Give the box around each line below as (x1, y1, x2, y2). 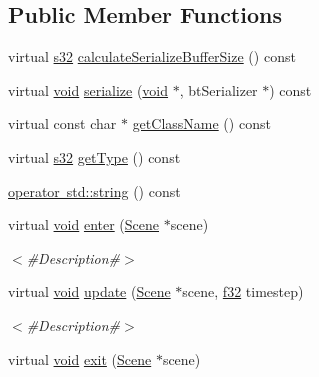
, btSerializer (179, 79, 258, 100)
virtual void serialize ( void (8, 79, 169, 100)
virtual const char (8, 113, 117, 134)
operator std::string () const (8, 180, 181, 201)
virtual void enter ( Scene (8, 214, 160, 235)
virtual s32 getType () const (8, 146, 181, 167)
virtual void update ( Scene (8, 281, 171, 302)
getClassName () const (132, 113, 271, 134)
